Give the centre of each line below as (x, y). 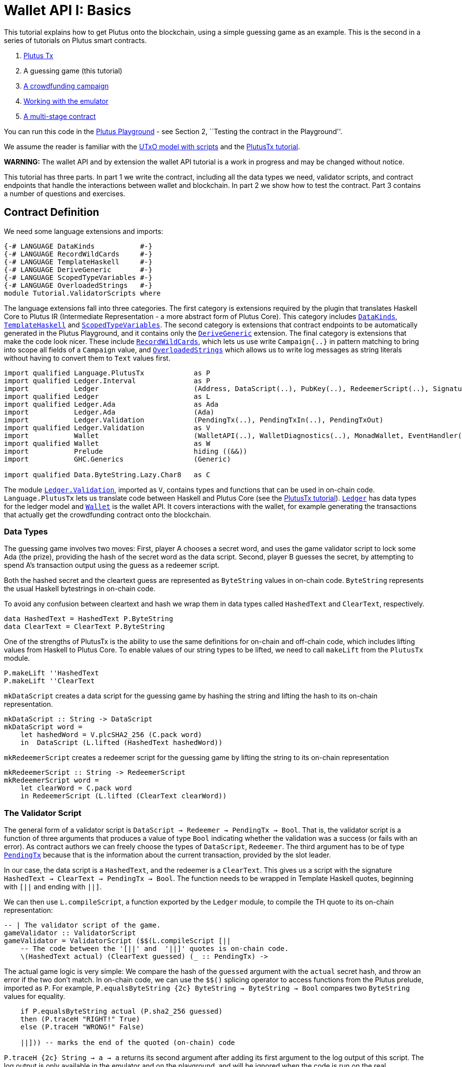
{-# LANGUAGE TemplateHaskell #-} (78, 262)
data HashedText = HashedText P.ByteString (89, 619)
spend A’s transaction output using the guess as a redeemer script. (112, 565)
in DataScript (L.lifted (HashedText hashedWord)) (121, 743)
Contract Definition (52, 212)
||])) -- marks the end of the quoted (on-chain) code (128, 1043)
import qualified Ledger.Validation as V (107, 428)
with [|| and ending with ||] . (53, 887)
